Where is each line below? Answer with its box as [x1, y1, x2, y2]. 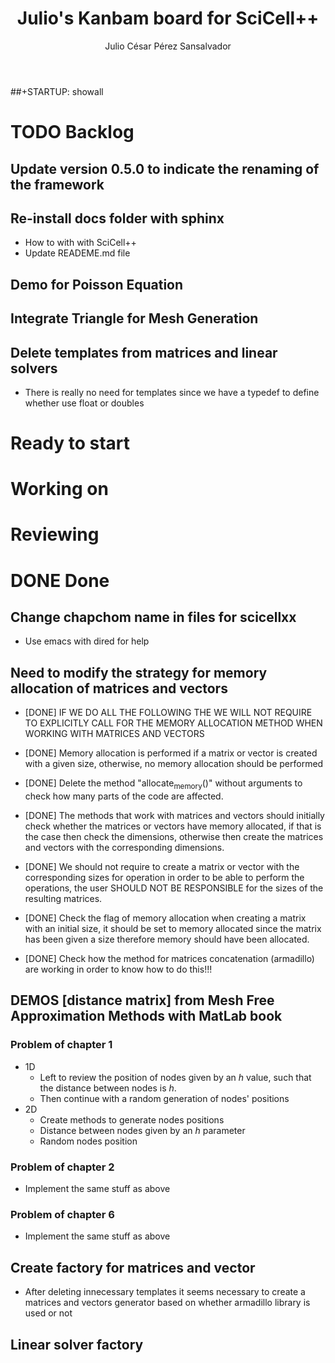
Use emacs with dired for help [24, 635, 150, 647]
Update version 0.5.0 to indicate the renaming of [10, 160, 320, 177]
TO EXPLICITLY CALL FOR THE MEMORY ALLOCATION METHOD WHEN [24, 717, 323, 729]
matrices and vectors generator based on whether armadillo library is [24, 1297, 311, 1309]
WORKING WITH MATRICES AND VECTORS [24, 728, 205, 740]
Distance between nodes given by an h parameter [39, 1124, 246, 1136]
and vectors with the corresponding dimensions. [24, 842, 225, 854]
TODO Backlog [10, 121, 135, 144]
